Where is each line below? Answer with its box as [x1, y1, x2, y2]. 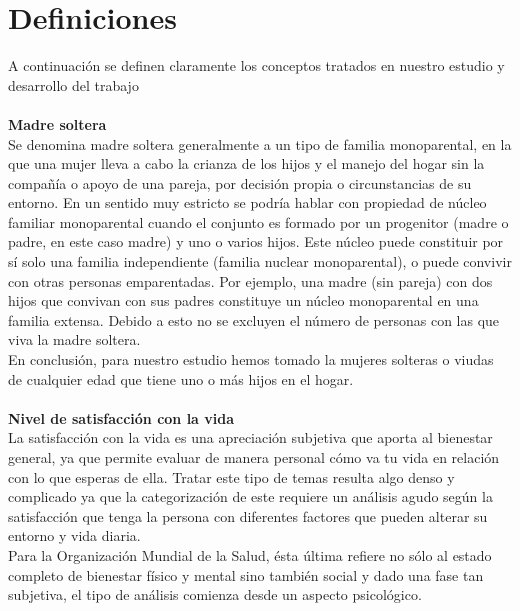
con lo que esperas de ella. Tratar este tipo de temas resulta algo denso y [8, 466, 455, 487]
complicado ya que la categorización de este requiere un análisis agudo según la [8, 486, 493, 507]
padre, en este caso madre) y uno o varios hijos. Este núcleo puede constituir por [8, 231, 504, 252]
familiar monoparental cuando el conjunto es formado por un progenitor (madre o [8, 211, 509, 232]
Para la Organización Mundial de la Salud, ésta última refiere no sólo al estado [8, 544, 492, 565]
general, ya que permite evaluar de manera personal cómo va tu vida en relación [8, 447, 500, 467]
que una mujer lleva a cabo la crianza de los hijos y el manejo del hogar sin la [8, 153, 485, 174]
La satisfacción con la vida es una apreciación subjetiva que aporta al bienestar [8, 427, 493, 448]
